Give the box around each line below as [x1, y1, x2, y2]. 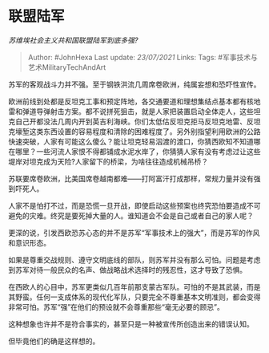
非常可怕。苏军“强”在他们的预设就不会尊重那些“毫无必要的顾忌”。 [8, 302, 224, 311]
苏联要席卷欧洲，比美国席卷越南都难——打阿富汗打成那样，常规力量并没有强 [8, 173, 261, 183]
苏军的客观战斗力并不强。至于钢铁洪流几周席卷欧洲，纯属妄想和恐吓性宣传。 [8, 79, 261, 89]
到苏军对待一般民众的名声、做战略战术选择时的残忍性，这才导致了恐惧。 [8, 265, 247, 274]
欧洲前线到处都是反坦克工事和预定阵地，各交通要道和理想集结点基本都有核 [8, 96, 254, 106]
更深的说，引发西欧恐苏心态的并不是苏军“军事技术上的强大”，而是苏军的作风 [8, 228, 260, 237]
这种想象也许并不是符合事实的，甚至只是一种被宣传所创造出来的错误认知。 [8, 319, 254, 329]
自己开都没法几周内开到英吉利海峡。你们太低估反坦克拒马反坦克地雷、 [14, 116, 247, 126]
